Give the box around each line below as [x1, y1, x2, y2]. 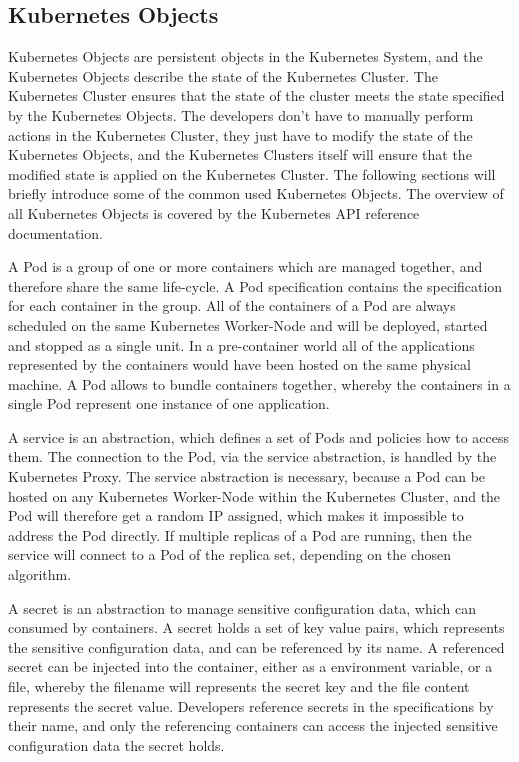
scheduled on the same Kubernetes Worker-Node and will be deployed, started [8, 314, 488, 335]
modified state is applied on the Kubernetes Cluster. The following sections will [8, 163, 496, 184]
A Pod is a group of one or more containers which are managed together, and [8, 256, 483, 277]
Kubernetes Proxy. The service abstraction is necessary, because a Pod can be [8, 466, 486, 487]
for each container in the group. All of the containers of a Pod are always [8, 295, 456, 316]
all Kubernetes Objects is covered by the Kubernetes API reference [8, 202, 420, 223]
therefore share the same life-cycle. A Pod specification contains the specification [8, 275, 503, 296]
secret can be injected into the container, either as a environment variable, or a [8, 656, 493, 677]
